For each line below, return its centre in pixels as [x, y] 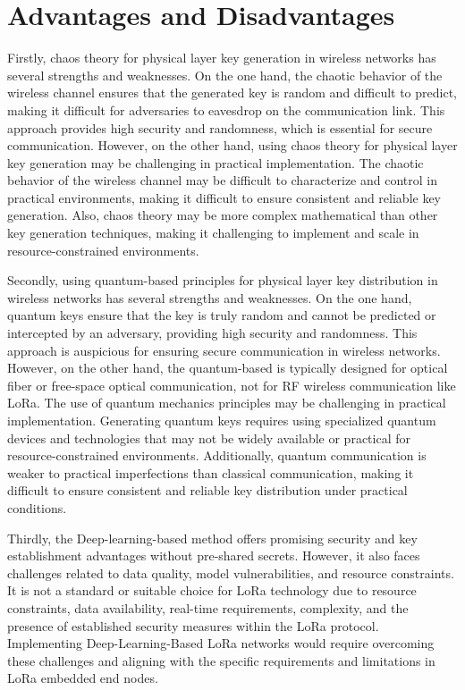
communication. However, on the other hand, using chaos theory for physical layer [232, 145]
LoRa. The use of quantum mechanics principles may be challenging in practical [227, 403]
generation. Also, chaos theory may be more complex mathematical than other [223, 215]
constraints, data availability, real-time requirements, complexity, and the [208, 607]
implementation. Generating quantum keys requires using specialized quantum [222, 420]
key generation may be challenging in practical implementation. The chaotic [216, 162]
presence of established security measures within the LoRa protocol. [193, 625]
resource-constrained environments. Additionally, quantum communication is [217, 455]
